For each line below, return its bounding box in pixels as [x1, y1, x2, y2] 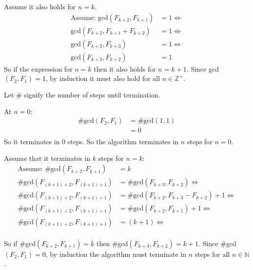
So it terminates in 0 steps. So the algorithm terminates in [4, 136, 179, 147]
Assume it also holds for [4, 1, 76, 11]
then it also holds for [94, 63, 156, 74]
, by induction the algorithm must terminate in [45, 249, 187, 259]
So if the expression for [4, 63, 73, 74]
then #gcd [97, 238, 128, 248]
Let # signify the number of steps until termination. [4, 89, 160, 99]
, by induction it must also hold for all [45, 73, 160, 83]
